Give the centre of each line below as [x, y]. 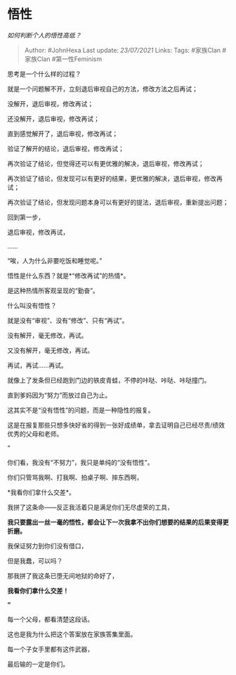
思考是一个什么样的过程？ [44, 74]
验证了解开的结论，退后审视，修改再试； [66, 148]
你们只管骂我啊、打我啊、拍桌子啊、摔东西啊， [75, 477]
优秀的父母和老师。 [35, 434]
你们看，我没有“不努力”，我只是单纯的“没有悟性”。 [80, 462]
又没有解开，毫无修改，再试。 [50, 350]
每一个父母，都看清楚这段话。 [50, 619]
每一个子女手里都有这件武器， [50, 649]
